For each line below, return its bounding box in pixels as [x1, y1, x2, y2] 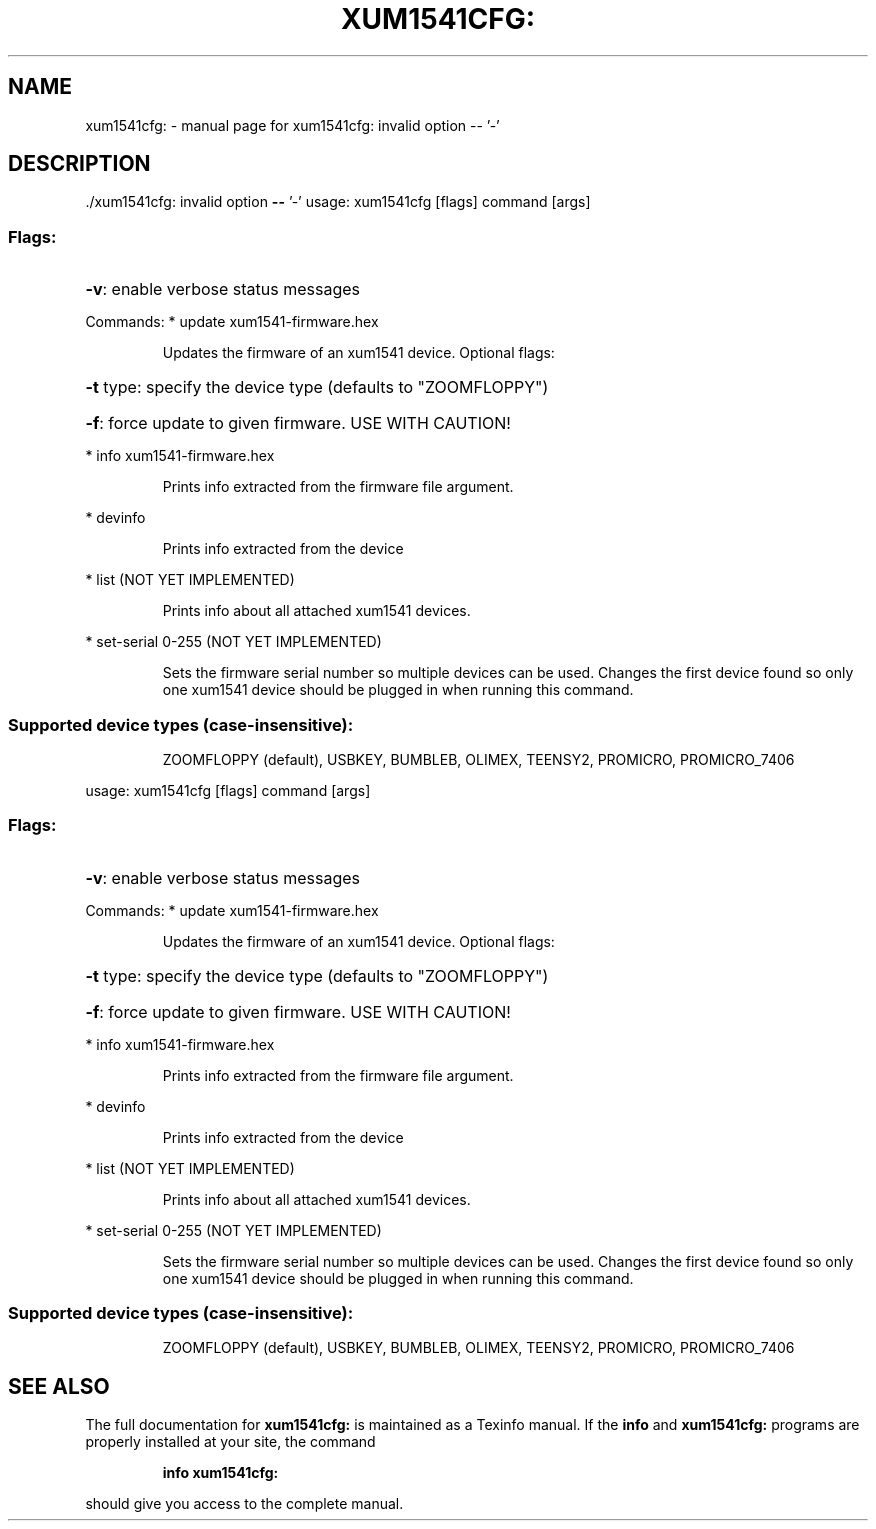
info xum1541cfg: [162, 1464, 279, 1482]
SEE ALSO [8, 1373, 110, 1399]
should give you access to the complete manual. [85, 1495, 404, 1513]
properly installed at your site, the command [85, 1433, 376, 1451]
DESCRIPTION [8, 151, 151, 177]
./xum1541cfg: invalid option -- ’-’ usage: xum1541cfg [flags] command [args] [85, 193, 591, 211]
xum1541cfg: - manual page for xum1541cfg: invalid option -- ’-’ [85, 116, 500, 134]
